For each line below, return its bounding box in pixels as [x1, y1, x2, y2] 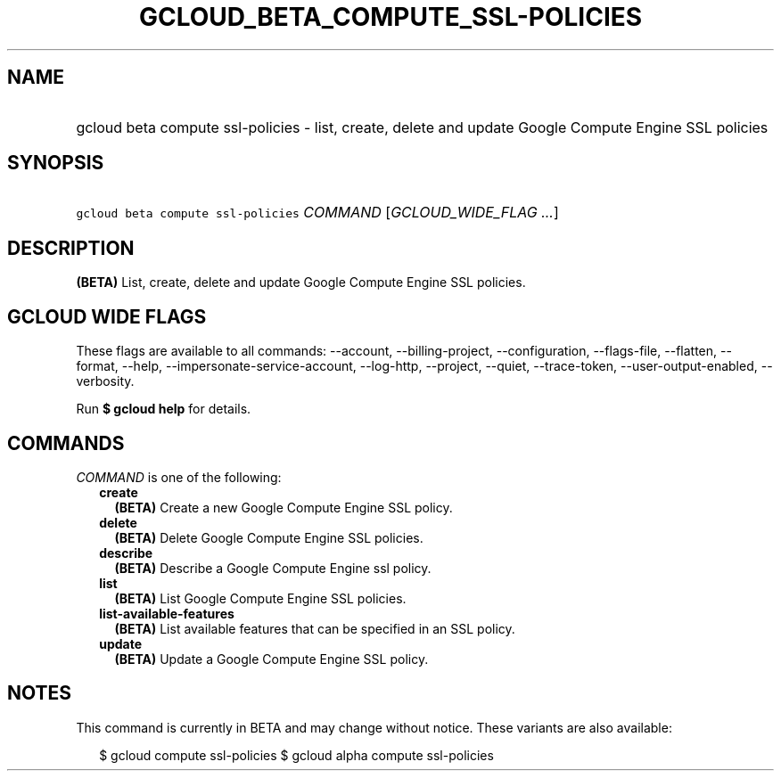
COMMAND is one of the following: [76, 469, 282, 485]
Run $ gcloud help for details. [76, 401, 251, 417]
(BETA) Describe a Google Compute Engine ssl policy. [114, 560, 432, 576]
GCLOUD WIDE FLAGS [7, 305, 207, 328]
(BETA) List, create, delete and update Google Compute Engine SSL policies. [76, 274, 526, 291]
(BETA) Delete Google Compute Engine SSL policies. [114, 529, 423, 545]
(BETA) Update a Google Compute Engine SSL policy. [114, 651, 429, 667]
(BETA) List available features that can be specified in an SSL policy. [114, 620, 515, 636]
